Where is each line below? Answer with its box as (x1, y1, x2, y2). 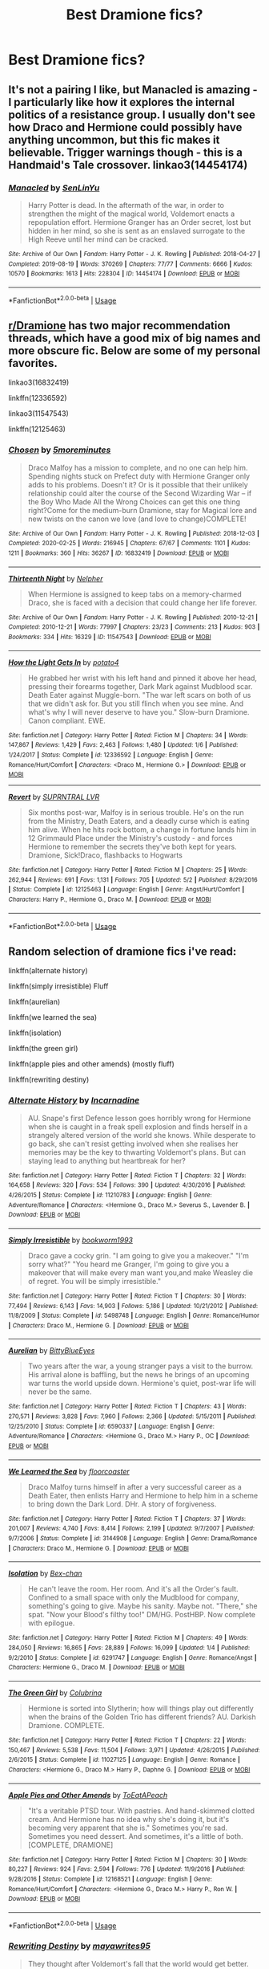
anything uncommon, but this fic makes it (8, 132, 220, 146)
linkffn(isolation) (8, 1028, 62, 1037)
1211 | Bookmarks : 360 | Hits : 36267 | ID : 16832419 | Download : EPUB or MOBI (8, 548, 230, 557)
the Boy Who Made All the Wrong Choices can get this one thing (27, 496, 241, 507)
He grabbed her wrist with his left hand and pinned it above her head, (27, 673, 258, 683)
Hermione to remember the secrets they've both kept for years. (27, 842, 238, 852)
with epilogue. (27, 1618, 75, 1628)
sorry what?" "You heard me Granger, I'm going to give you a (27, 1259, 230, 1269)
